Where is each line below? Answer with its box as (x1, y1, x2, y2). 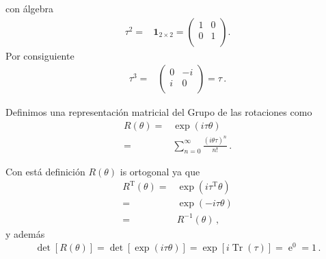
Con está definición (5, 164, 85, 178)
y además (5, 226, 45, 241)
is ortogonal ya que (120, 164, 200, 178)
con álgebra (5, 1, 54, 15)
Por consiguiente (5, 48, 74, 62)
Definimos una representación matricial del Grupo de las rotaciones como (5, 105, 312, 119)
